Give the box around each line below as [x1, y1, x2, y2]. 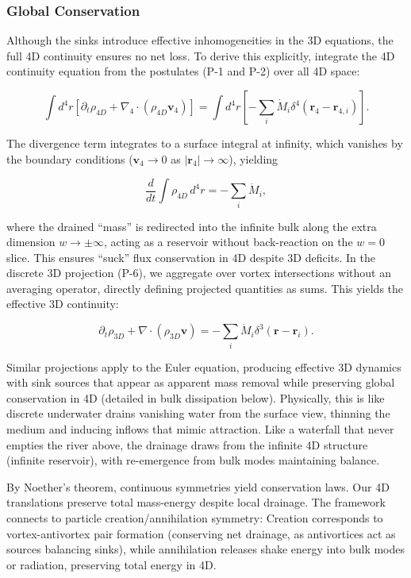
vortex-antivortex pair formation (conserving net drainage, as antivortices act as [6, 525, 396, 541]
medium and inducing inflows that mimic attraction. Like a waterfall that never [6, 421, 394, 437]
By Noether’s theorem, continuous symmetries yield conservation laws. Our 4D [6, 478, 390, 495]
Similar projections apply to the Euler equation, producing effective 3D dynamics [6, 358, 401, 375]
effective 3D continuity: [6, 295, 119, 312]
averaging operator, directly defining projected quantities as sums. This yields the [6, 279, 404, 296]
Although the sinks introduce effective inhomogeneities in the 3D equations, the [6, 32, 394, 48]
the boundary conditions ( [6, 150, 133, 167]
